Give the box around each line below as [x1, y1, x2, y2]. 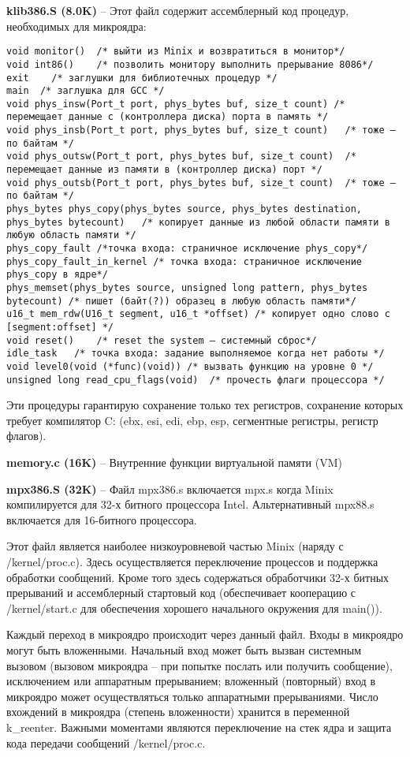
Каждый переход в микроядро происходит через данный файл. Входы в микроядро [6, 626, 404, 643]
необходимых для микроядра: [6, 17, 147, 34]
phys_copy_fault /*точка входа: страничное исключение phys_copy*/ [6, 243, 368, 255]
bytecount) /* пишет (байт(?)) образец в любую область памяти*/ [6, 295, 356, 307]
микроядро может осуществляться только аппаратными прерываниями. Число [6, 688, 378, 704]
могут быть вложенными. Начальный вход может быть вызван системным [6, 641, 362, 658]
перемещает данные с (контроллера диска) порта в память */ [6, 111, 329, 123]
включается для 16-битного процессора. [6, 511, 197, 528]
